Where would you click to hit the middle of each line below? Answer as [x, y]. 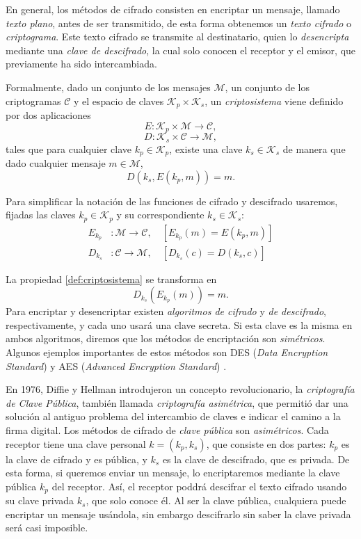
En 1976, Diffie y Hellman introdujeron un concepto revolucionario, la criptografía [180, 389]
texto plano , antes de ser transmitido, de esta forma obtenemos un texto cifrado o [178, 23]
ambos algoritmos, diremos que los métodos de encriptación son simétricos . [166, 338]
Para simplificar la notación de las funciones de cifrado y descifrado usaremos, [172, 201]
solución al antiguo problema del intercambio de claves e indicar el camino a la [173, 416]
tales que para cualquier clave [69, 148]
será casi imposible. [47, 528]
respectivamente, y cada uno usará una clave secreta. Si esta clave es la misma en [179, 324]
